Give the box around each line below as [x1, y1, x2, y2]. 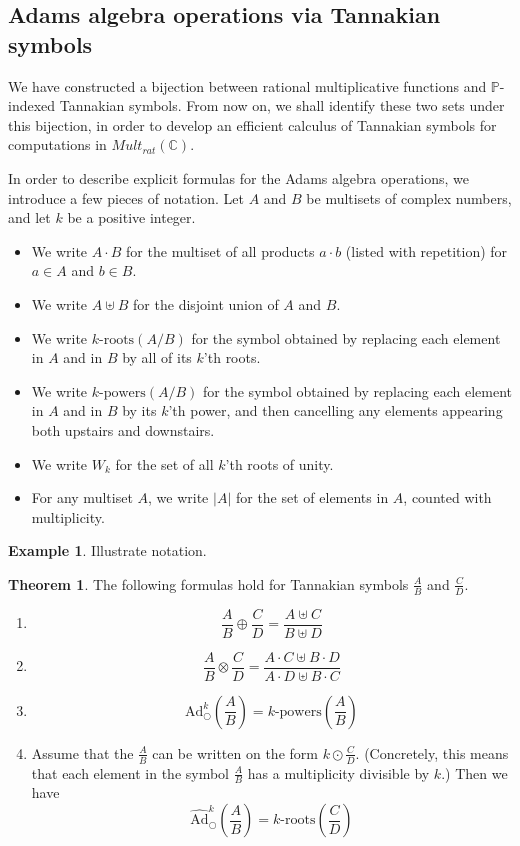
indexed [8, 95, 56, 116]
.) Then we [441, 762, 508, 783]
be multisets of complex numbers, [306, 187, 512, 208]
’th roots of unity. [225, 453, 334, 474]
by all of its [122, 347, 192, 368]
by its [122, 400, 157, 421]
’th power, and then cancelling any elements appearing [168, 400, 503, 421]
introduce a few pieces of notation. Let [8, 187, 244, 208]
